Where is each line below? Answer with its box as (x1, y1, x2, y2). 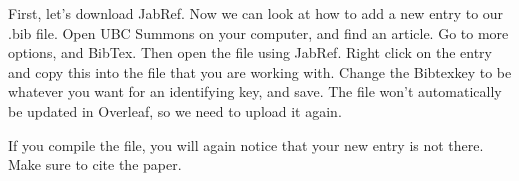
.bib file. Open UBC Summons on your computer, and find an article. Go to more (8, 22, 509, 43)
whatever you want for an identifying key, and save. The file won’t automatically (8, 81, 502, 102)
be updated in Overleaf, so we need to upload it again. (8, 100, 342, 121)
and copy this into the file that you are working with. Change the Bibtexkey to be (8, 61, 512, 82)
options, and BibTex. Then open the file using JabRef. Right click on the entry (8, 42, 492, 63)
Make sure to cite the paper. (8, 154, 182, 175)
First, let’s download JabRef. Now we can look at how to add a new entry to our (8, 3, 504, 23)
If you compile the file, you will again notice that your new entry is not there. (8, 134, 484, 155)
